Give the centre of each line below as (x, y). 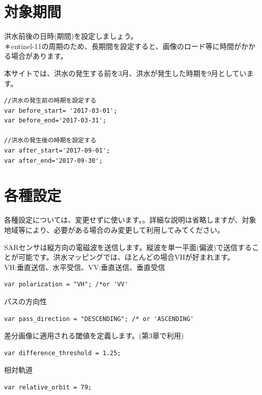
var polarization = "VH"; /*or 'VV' (66, 285)
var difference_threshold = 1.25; (63, 353)
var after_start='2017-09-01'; (57, 151)
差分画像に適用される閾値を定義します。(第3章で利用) (94, 336)
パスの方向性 (25, 301)
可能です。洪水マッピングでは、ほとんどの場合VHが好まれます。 (126, 257)
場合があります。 (39, 56)
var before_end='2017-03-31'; (55, 121)
